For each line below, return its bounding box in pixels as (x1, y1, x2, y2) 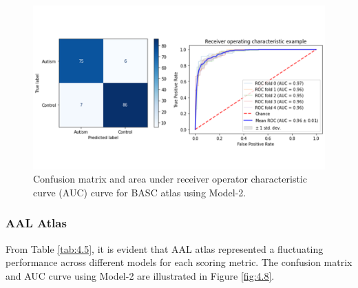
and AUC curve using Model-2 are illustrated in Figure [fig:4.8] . (6, 268, 275, 282)
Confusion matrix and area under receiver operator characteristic (33, 172, 307, 186)
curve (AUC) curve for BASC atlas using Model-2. (33, 185, 246, 199)
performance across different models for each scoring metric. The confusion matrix (6, 255, 352, 269)
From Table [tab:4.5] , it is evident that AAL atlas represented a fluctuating (6, 241, 324, 256)
